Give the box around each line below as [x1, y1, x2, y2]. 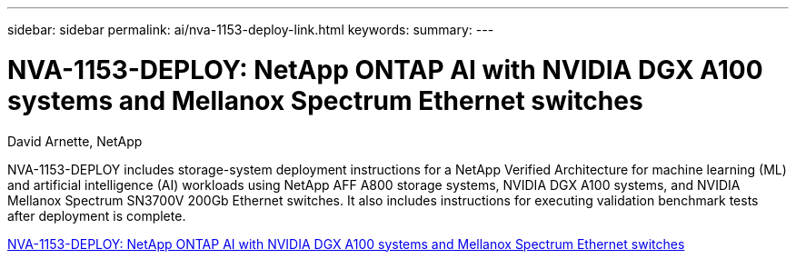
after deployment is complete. [7, 207, 186, 224]
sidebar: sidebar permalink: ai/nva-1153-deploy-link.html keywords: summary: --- [7, 22, 494, 37]
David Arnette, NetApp [7, 133, 143, 149]
